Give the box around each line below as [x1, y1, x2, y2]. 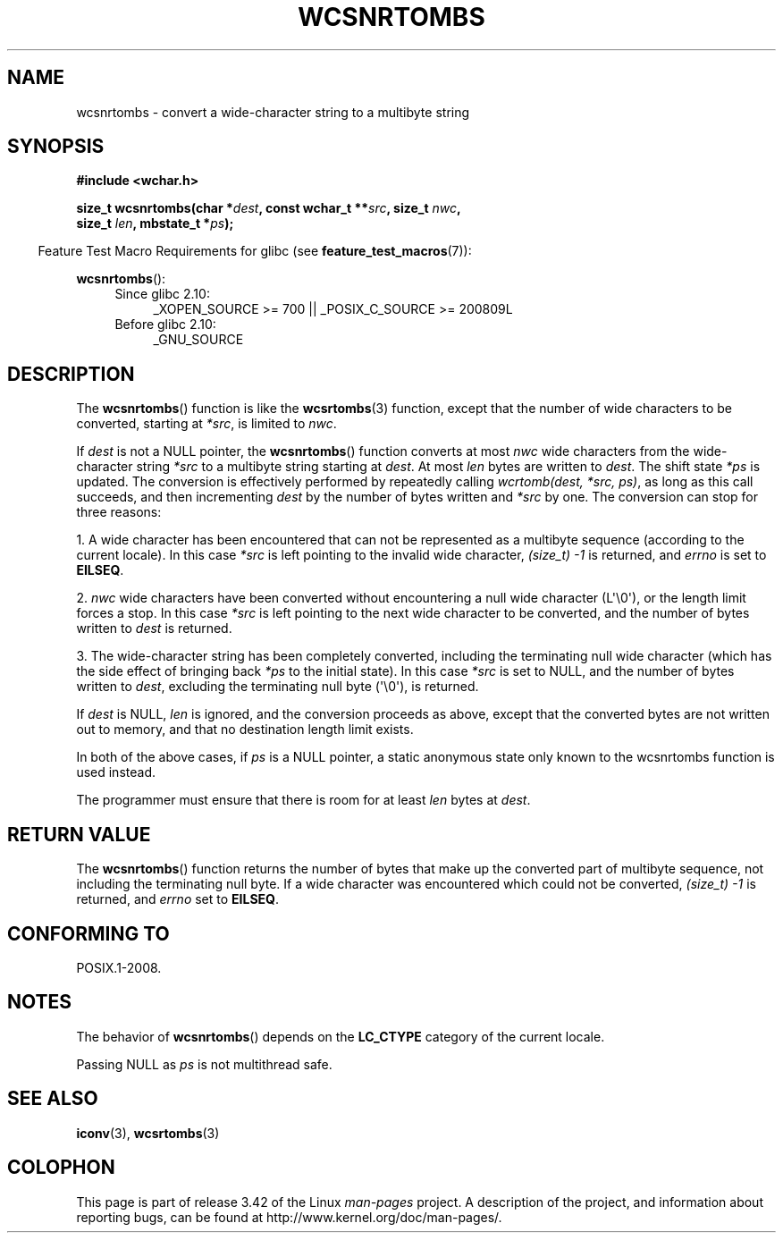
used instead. [76, 764, 156, 780]
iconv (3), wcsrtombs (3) [76, 1125, 220, 1141]
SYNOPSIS [7, 135, 105, 158]
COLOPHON [7, 1156, 115, 1179]
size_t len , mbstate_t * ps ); [76, 215, 234, 232]
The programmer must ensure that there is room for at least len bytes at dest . [76, 792, 531, 808]
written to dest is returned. [76, 620, 232, 637]
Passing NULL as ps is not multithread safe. [76, 1056, 333, 1072]
